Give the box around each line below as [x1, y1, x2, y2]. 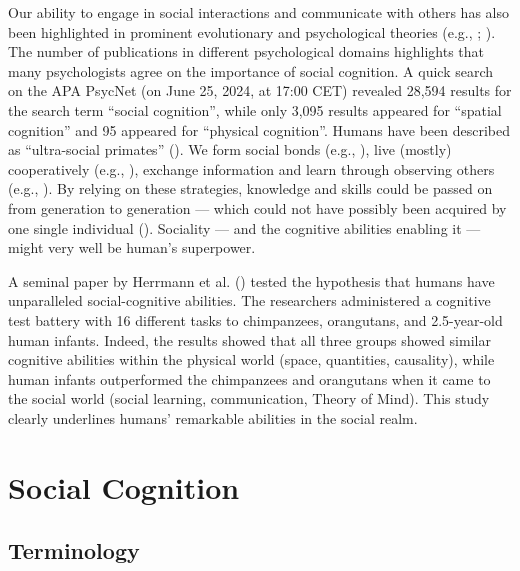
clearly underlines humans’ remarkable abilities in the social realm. [8, 407, 418, 428]
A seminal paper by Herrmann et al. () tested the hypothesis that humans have [8, 270, 495, 291]
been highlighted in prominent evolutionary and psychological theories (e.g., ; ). [8, 21, 496, 42]
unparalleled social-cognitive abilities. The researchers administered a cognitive [8, 290, 491, 311]
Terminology [8, 535, 140, 566]
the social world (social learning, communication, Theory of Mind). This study [8, 388, 490, 409]
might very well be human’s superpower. [8, 237, 256, 258]
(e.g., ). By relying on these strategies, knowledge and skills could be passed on [8, 178, 493, 199]
